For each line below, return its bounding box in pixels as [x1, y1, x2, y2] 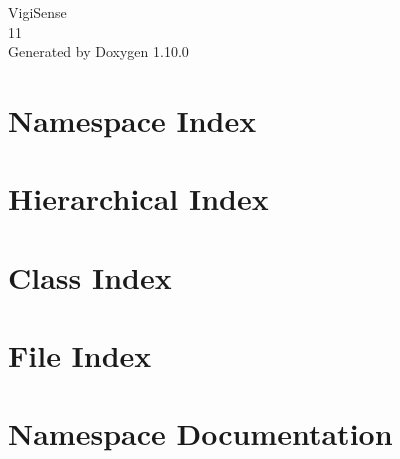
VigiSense [8, 2, 67, 22]
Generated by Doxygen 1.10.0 [8, 41, 189, 62]
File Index [8, 335, 152, 376]
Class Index [8, 256, 172, 297]
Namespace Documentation [8, 413, 393, 454]
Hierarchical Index [8, 178, 269, 219]
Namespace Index [8, 99, 257, 140]
